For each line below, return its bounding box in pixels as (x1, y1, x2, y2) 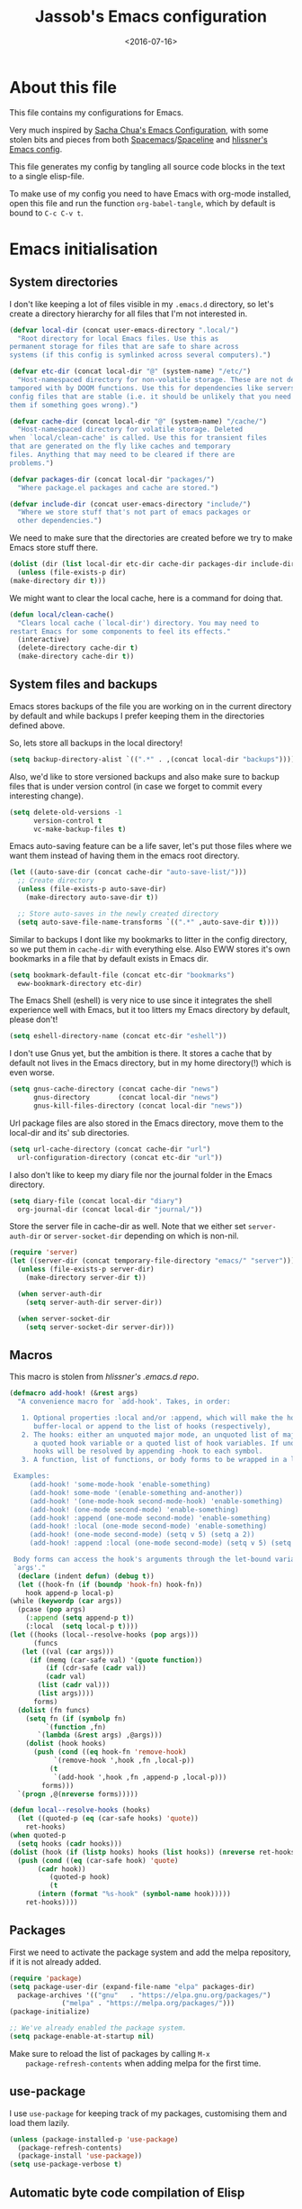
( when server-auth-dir (17, 1289, 102, 1299)
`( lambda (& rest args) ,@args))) (37, 1730, 164, 1740)
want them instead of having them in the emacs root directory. (9, 850, 240, 862)
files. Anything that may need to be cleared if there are (9, 451, 235, 460)
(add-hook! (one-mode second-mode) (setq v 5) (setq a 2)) (29, 1530, 255, 1539)
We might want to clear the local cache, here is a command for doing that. (9, 592, 283, 603)
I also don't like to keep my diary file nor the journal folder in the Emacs (9, 1169, 272, 1180)
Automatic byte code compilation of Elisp (9, 2185, 245, 2200)
